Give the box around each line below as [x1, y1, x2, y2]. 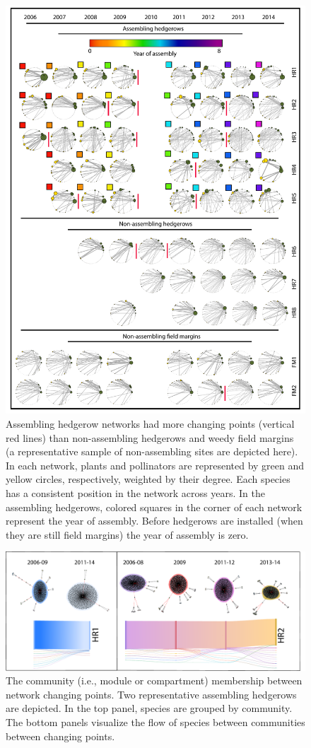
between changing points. [6, 728, 115, 743]
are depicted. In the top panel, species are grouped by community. [6, 701, 293, 715]
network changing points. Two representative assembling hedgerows [6, 686, 297, 701]
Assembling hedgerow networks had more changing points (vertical [6, 416, 295, 431]
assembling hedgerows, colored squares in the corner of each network [6, 499, 303, 514]
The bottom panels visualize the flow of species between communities [6, 714, 305, 729]
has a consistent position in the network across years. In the [6, 485, 265, 500]
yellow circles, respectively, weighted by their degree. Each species [6, 472, 291, 486]
